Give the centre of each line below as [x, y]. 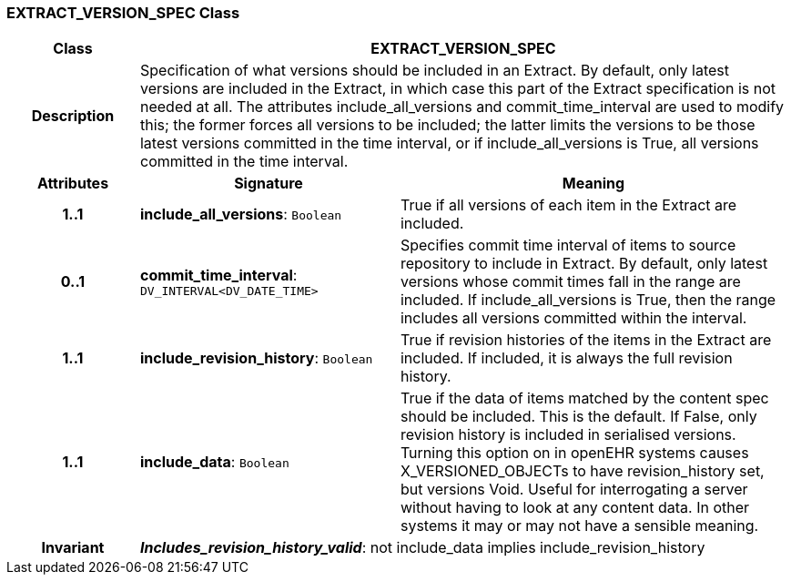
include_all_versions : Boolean [241, 214]
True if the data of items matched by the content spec [584, 398]
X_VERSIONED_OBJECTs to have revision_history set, [582, 471]
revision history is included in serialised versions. [568, 435]
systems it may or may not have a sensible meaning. [579, 526]
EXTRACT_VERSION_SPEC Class [123, 13]
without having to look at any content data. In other [575, 508]
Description [73, 116]
